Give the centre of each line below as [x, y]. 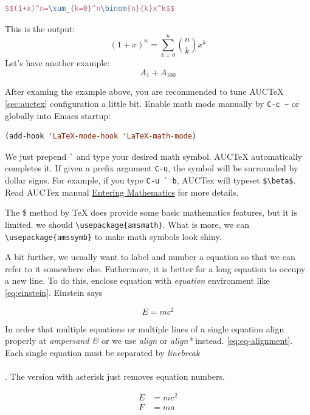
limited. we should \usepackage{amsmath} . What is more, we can [127, 224]
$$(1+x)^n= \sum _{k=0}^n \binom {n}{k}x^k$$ [90, 9]
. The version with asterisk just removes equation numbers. [115, 376]
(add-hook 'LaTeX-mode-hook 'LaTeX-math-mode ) [101, 136]
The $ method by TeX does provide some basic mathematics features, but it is [151, 212]
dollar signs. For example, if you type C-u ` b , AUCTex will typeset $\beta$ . [150, 180]
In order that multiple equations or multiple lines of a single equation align [145, 328]
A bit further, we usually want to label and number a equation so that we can [150, 257]
